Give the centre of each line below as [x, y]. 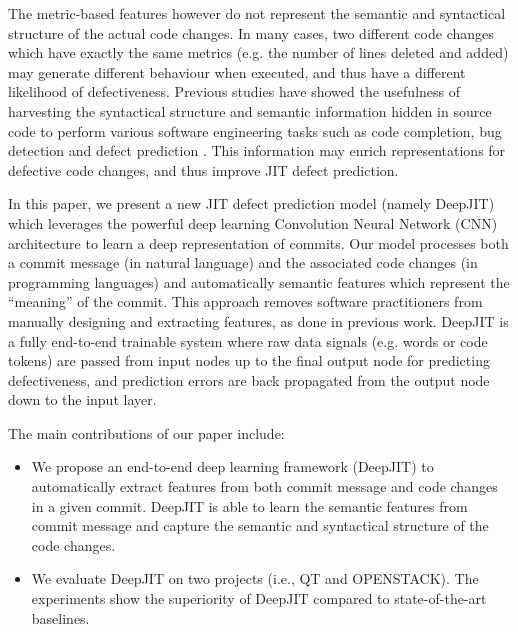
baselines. [60, 617]
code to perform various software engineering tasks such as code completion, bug [255, 130]
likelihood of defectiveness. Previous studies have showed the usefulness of [234, 91]
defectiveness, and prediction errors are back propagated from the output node [249, 379]
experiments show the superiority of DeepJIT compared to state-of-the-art [259, 598]
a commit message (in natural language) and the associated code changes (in [243, 262]
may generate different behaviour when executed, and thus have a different [237, 71]
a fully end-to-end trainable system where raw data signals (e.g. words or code [248, 340]
